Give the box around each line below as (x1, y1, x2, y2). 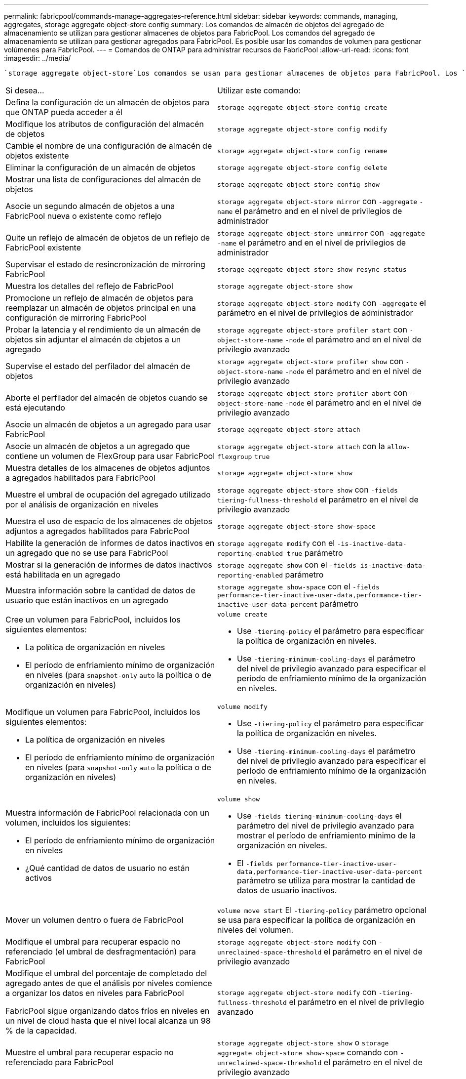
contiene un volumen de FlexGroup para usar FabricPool (5, 451, 215, 461)
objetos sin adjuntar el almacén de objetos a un (5, 334, 181, 344)
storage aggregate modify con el (217, 538, 335, 548)
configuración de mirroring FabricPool (5, 313, 147, 323)
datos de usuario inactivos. (237, 885, 337, 895)
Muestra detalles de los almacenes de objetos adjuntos (5, 463, 210, 473)
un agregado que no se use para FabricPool (5, 548, 168, 558)
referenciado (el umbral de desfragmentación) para (5, 947, 196, 956)
